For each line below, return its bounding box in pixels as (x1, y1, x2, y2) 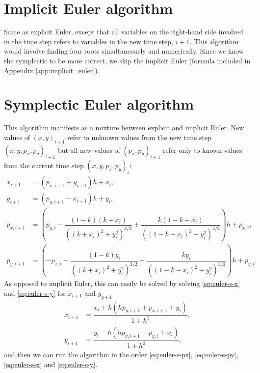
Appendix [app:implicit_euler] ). (4, 65, 100, 75)
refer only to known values (163, 144, 242, 155)
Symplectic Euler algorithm (4, 94, 194, 114)
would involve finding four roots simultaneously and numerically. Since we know (4, 46, 244, 56)
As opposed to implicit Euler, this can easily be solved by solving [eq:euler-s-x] (4, 278, 240, 288)
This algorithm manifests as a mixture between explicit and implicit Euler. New (4, 122, 244, 133)
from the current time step (4, 160, 84, 171)
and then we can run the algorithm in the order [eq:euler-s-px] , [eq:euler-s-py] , (4, 349, 238, 360)
